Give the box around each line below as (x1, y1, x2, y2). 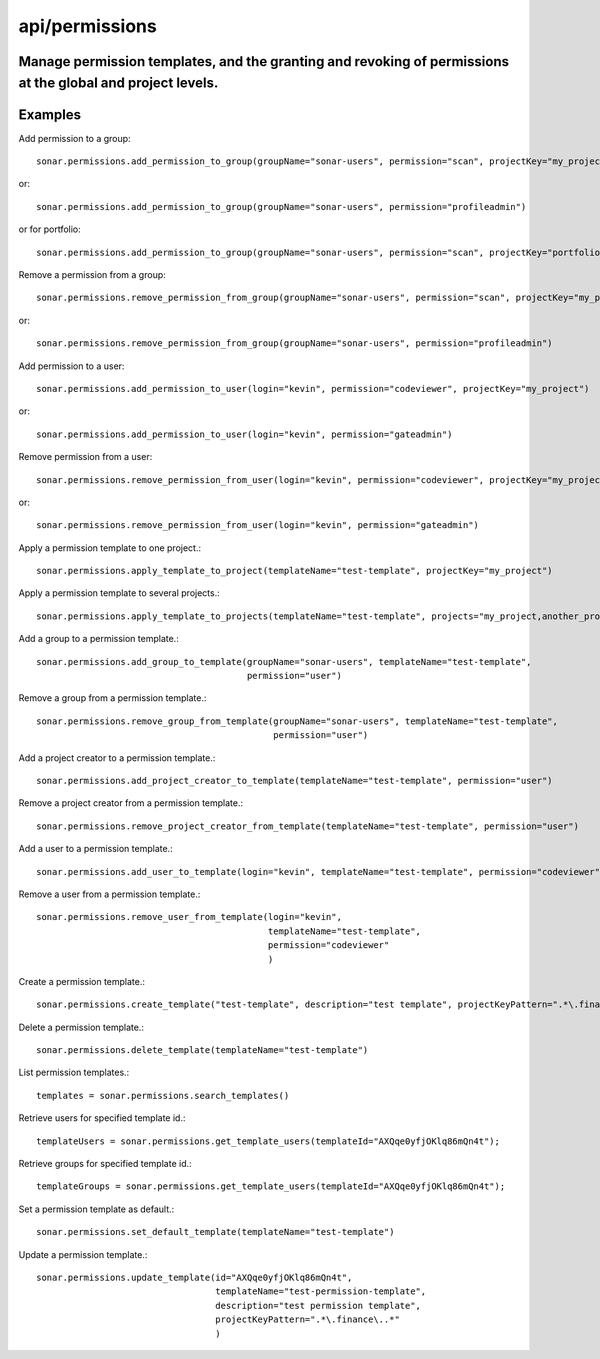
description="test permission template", (215, 1300, 422, 1311)
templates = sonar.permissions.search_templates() (36, 1090, 290, 1101)
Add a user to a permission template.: (18, 843, 174, 855)
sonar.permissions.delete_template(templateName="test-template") (36, 1045, 369, 1056)
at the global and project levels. (18, 74, 219, 91)
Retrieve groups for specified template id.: (18, 1158, 192, 1170)
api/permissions (18, 15, 157, 37)
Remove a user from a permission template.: (18, 888, 201, 900)
